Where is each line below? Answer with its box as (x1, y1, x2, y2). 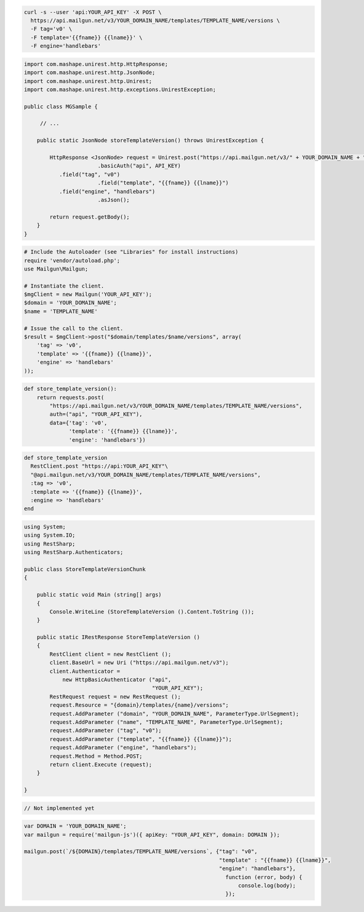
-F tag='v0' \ (30, 25, 73, 33)
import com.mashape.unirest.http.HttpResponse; (24, 61, 168, 67)
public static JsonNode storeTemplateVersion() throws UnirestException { (36, 137, 264, 144)
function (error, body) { (225, 874, 303, 880)
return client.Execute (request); (49, 761, 152, 768)
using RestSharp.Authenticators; (24, 549, 124, 556)
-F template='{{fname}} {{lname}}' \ (30, 34, 143, 41)
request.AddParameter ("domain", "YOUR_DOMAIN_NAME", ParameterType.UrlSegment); (49, 710, 300, 717)
